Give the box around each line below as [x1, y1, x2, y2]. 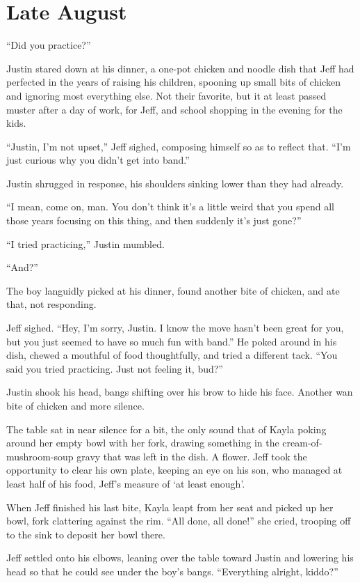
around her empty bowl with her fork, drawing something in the [6, 435, 279, 450]
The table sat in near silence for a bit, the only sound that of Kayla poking [6, 421, 327, 436]
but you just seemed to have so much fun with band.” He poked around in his [6, 334, 337, 348]
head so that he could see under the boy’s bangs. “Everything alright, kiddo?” [6, 563, 338, 578]
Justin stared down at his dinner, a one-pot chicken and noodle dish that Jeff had [6, 61, 354, 75]
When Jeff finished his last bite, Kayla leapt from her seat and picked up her [6, 499, 334, 514]
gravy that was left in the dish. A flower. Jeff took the [76, 449, 307, 463]
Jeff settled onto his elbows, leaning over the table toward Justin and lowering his [6, 550, 354, 565]
